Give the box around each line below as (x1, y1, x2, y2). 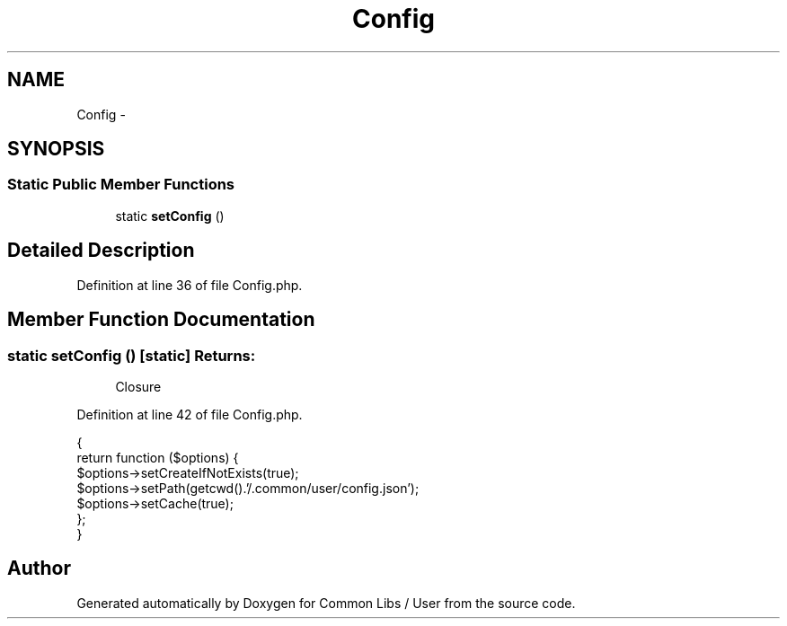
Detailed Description (7, 239, 195, 262)
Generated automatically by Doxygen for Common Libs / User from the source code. (76, 595, 576, 611)
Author (7, 557, 71, 580)
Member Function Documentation (7, 308, 315, 331)
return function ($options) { (76, 449, 239, 465)
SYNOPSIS (7, 137, 105, 161)
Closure (115, 378, 162, 394)
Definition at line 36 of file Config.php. (76, 277, 303, 293)
